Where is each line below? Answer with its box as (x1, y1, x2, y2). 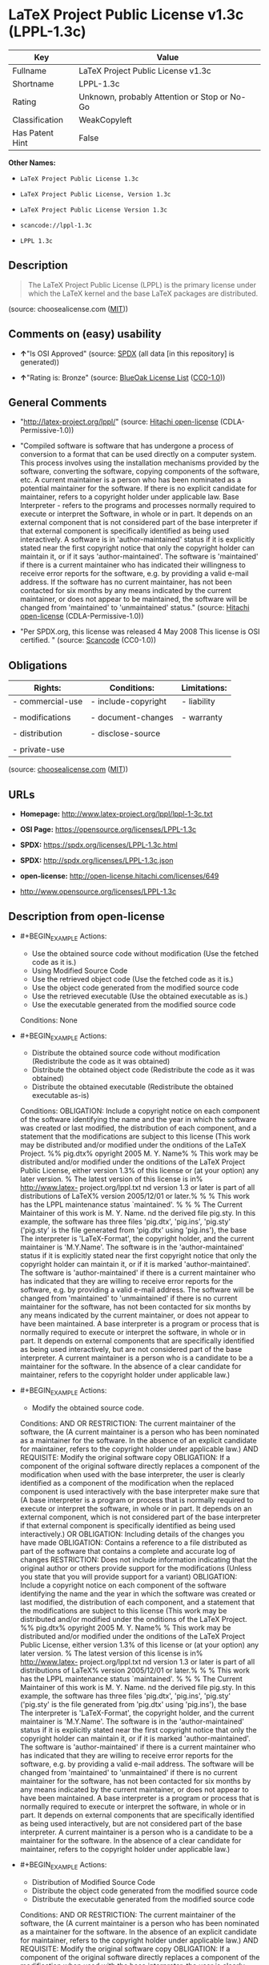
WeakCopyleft (78, 114, 132, 125)
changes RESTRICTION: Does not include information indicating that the (19, 1555, 258, 1564)
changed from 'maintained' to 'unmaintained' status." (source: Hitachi (19, 603, 250, 612)
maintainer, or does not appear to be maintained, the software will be (19, 595, 247, 604)
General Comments (8, 395, 107, 410)
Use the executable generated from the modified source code (31, 999, 236, 1009)
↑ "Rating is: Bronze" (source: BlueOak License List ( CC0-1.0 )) (19, 373, 226, 382)
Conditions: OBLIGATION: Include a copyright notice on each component (19, 1106, 260, 1116)
